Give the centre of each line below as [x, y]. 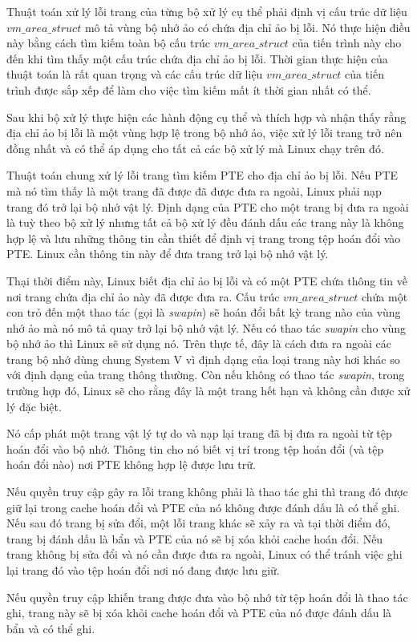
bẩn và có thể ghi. [51, 628]
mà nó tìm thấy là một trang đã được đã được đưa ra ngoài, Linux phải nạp [194, 190]
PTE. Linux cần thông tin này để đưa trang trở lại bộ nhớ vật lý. [168, 254]
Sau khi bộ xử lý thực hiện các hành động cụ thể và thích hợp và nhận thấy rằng [206, 117]
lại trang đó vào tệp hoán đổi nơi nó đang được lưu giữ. [143, 570]
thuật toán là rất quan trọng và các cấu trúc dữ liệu [135, 74]
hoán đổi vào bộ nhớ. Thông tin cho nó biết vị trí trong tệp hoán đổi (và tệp [195, 448]
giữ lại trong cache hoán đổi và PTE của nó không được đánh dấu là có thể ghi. [203, 507]
